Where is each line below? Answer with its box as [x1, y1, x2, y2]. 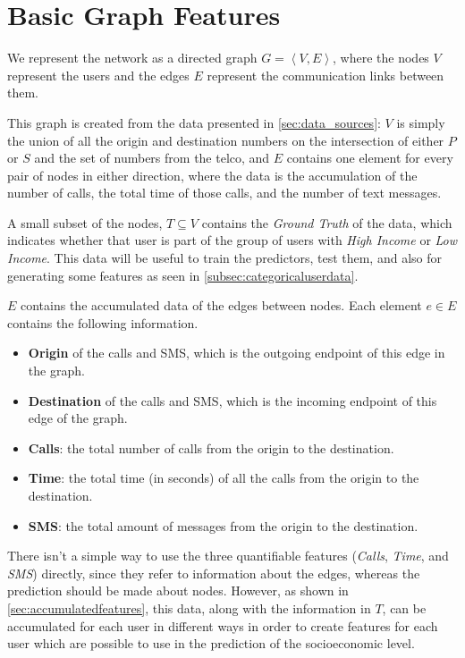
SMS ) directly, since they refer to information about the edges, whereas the [7, 563, 420, 582]
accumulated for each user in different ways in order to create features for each [7, 616, 438, 635]
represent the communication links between [207, 65, 444, 84]
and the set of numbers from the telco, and [34, 148, 270, 167]
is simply [396, 113, 445, 131]
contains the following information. [7, 313, 199, 332]
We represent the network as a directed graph [7, 48, 258, 67]
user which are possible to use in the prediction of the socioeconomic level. [7, 634, 415, 653]
